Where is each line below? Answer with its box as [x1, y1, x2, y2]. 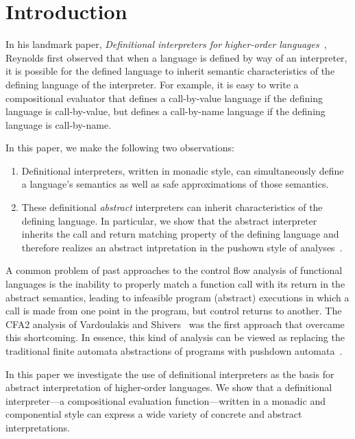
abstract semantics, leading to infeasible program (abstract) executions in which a [5, 290, 350, 304]
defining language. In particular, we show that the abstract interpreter [21, 213, 317, 227]
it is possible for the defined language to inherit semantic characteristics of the [5, 64, 335, 78]
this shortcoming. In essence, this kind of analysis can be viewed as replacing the [5, 330, 345, 344]
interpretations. [5, 420, 70, 434]
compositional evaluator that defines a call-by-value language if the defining [5, 90, 323, 105]
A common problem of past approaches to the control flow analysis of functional [5, 263, 343, 277]
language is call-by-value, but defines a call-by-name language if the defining [5, 104, 326, 118]
